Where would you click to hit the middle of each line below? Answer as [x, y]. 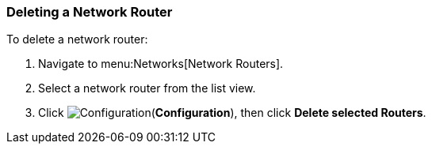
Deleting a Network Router [90, 12]
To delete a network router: [77, 39]
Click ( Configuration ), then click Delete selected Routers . [232, 113]
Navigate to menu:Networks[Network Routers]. [161, 64]
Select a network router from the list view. [147, 88]
